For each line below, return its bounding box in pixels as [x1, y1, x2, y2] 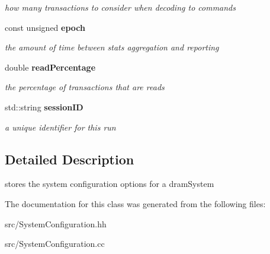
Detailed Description [5, 150, 134, 168]
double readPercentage [5, 61, 96, 73]
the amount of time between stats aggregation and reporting [5, 41, 219, 53]
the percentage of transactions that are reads [5, 81, 165, 93]
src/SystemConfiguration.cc [5, 237, 105, 250]
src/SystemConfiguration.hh [5, 217, 107, 230]
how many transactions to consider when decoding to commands [5, 1, 236, 13]
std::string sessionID [5, 100, 83, 113]
